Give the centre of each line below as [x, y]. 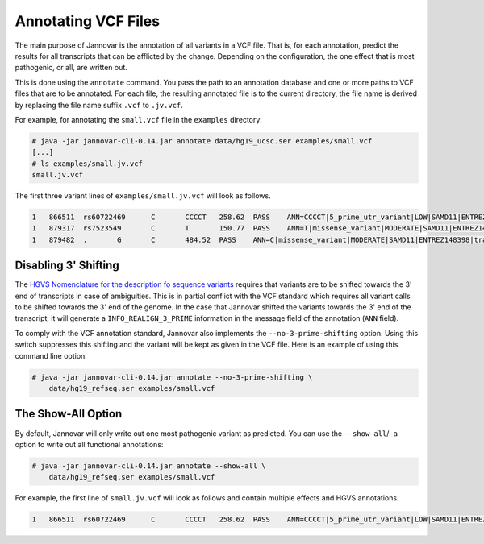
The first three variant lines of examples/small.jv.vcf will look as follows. [143, 196]
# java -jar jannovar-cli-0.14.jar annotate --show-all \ [149, 466]
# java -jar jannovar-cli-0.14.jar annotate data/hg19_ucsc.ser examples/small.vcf [202, 141]
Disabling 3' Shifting [67, 266]
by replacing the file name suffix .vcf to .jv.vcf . [99, 105]
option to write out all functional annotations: [89, 444]
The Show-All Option [69, 414]
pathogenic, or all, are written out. [71, 68]
